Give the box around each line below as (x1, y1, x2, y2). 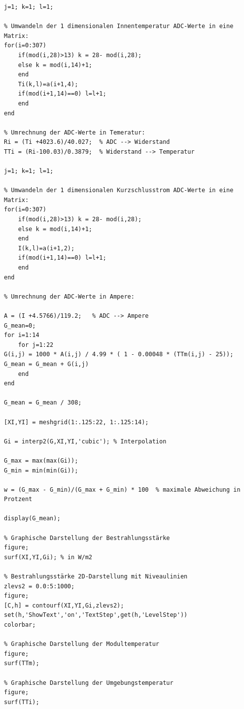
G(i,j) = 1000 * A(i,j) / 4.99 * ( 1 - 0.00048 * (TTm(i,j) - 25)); (4, 351, 234, 358)
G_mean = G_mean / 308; (4, 399, 82, 406)
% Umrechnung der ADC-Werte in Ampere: (4, 293, 135, 300)
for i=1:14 (4, 332, 39, 339)
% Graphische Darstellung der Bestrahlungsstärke (4, 534, 170, 541)
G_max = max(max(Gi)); (4, 457, 78, 464)
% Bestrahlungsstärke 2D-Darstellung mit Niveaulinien (4, 573, 188, 580)
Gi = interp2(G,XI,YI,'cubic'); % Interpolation (4, 438, 167, 445)
